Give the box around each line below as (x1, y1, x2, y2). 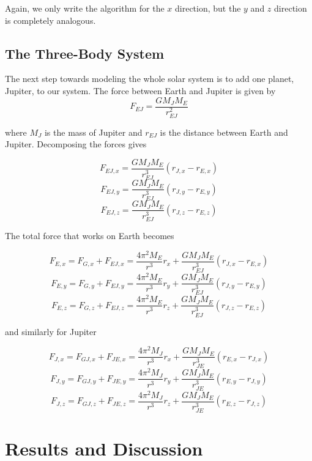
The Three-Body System (5, 43, 165, 62)
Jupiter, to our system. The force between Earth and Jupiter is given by (5, 84, 276, 97)
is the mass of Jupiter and (44, 125, 143, 138)
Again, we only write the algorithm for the (5, 2, 165, 14)
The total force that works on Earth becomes (5, 229, 174, 242)
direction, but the (175, 2, 241, 14)
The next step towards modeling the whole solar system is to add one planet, (5, 72, 294, 85)
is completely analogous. (5, 13, 96, 26)
